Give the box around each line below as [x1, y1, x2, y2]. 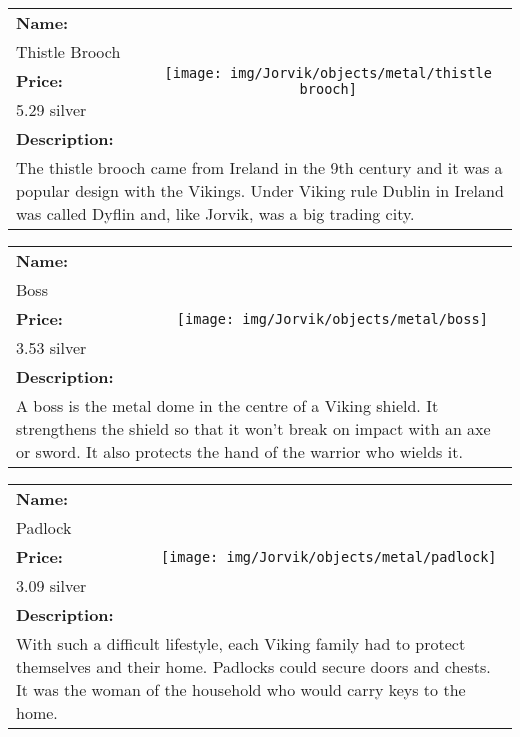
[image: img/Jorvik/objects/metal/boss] [176, 310, 488, 327]
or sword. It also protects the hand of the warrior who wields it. [16, 440, 463, 463]
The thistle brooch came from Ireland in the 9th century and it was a [16, 156, 503, 179]
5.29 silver [16, 98, 87, 121]
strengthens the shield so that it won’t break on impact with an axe [16, 417, 491, 440]
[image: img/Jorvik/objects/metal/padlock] [161, 548, 497, 565]
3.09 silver [16, 574, 87, 597]
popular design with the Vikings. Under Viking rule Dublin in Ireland [16, 179, 504, 202]
